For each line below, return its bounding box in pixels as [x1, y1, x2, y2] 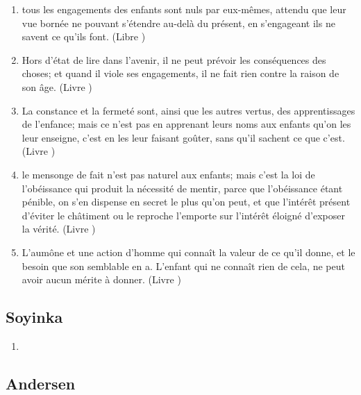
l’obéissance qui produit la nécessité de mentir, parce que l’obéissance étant [22, 180, 343, 195]
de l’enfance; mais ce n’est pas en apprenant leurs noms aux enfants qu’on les [22, 117, 351, 131]
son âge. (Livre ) [22, 79, 92, 94]
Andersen [6, 372, 76, 394]
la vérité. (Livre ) [22, 221, 96, 236]
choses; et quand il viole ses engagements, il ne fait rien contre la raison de [22, 66, 339, 81]
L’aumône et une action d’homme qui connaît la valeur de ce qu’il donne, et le [22, 244, 355, 259]
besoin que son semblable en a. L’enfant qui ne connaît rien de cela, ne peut [22, 258, 345, 273]
